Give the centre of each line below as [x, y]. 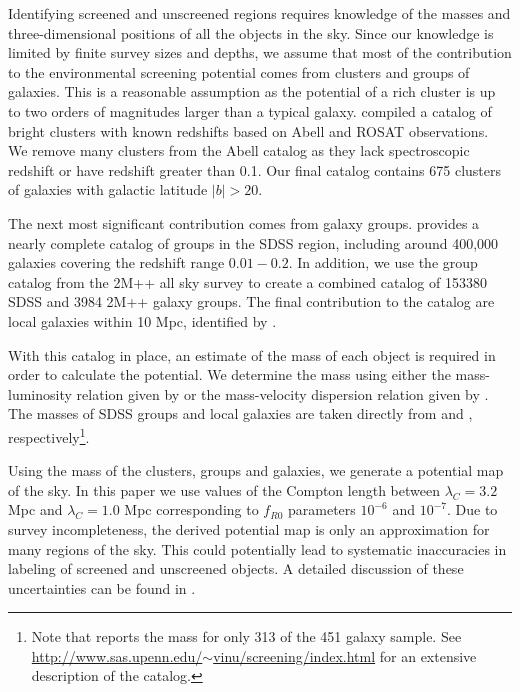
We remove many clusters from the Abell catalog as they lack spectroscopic [239, 150]
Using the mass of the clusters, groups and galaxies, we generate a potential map [256, 470]
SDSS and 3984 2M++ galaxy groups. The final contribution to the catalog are [251, 301]
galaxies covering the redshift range [116, 262]
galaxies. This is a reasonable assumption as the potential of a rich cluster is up [252, 91]
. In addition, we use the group [383, 262]
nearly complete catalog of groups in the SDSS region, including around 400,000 [253, 242]
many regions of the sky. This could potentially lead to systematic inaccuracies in [257, 548]
